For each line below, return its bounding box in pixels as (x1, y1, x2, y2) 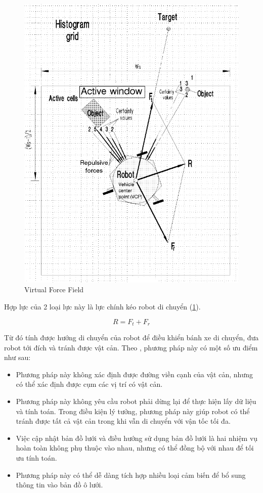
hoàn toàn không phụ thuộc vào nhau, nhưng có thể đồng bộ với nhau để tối (16, 442, 254, 453)
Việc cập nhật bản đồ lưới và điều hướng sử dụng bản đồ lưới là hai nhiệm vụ (16, 432, 258, 443)
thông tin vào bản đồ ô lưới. (16, 479, 103, 490)
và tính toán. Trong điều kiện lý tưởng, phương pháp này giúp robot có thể (16, 406, 250, 416)
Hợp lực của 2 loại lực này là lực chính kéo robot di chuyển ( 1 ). (4, 301, 201, 311)
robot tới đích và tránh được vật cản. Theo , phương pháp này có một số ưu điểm (4, 342, 258, 352)
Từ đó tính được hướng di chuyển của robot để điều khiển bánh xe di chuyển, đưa (4, 332, 259, 343)
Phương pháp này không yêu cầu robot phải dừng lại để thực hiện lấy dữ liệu (16, 396, 256, 407)
